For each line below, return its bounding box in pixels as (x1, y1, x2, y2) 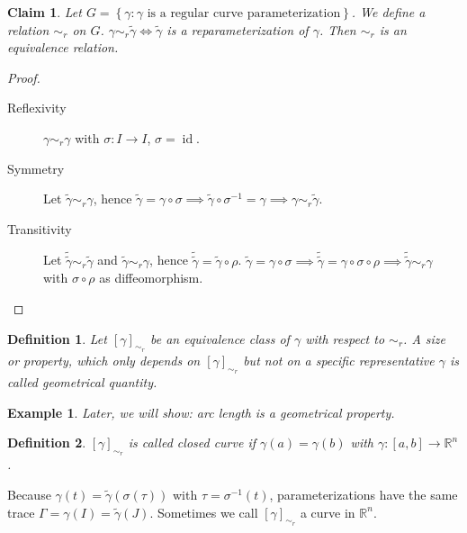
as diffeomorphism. (99, 268, 203, 287)
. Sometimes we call (149, 502, 258, 521)
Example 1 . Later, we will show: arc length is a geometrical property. (7, 402, 395, 421)
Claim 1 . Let (7, 3, 82, 21)
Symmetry (7, 158, 65, 177)
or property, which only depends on (7, 350, 201, 369)
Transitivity (7, 219, 72, 238)
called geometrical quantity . (7, 372, 157, 391)
